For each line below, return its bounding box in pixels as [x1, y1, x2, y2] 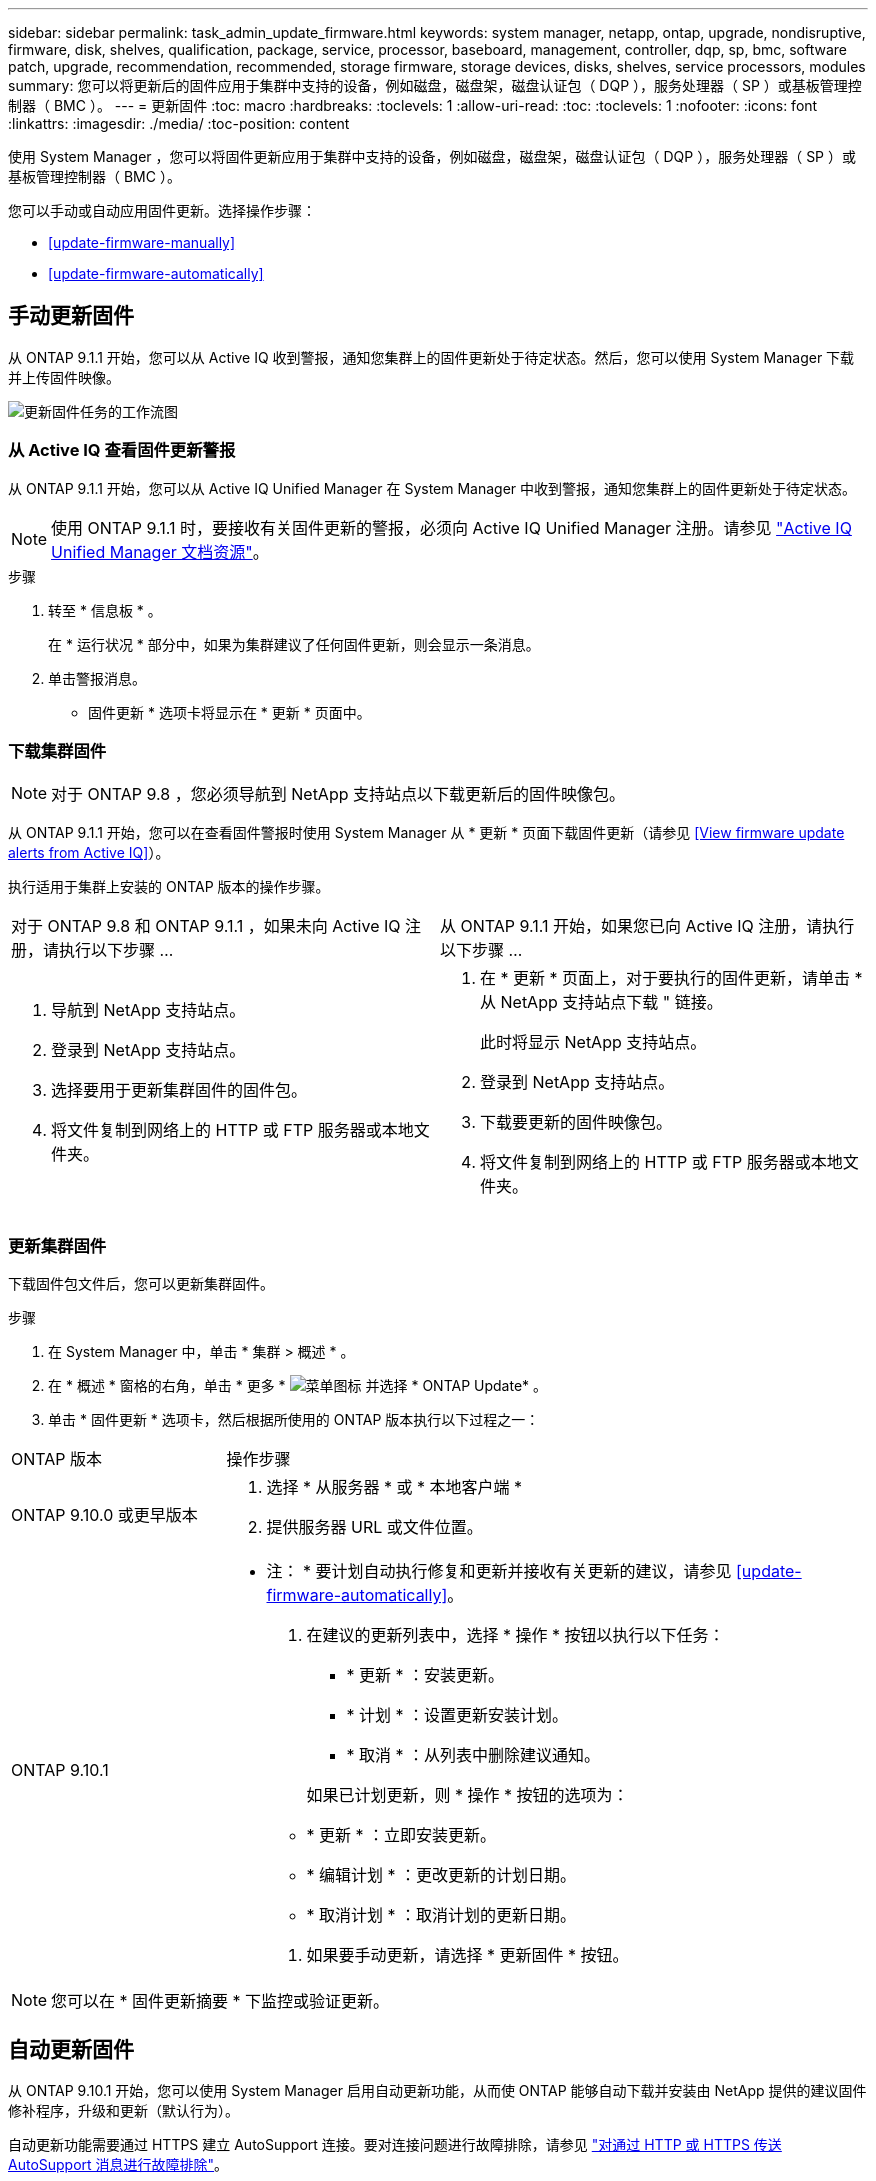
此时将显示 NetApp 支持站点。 [480, 1032, 707, 1053]
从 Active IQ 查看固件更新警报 [8, 440, 236, 461]
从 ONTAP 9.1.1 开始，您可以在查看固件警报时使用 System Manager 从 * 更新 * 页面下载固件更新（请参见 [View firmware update [8, 824, 845, 842]
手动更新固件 [8, 303, 134, 329]
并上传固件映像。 [8, 368, 120, 386]
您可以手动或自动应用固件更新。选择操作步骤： [8, 202, 316, 219]
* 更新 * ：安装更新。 [346, 1665, 505, 1686]
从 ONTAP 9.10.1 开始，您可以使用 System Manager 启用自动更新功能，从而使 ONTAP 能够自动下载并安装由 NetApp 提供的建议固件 [8, 2081, 867, 2099]
